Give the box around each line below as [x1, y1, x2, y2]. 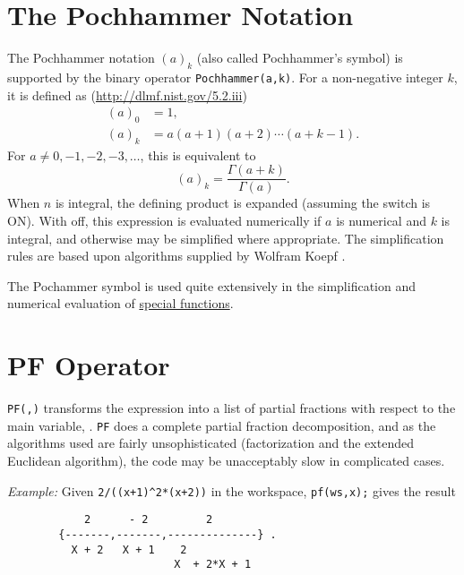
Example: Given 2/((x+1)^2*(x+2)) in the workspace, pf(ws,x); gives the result [7, 481, 456, 500]
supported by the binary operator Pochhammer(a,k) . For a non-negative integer [7, 67, 443, 86]
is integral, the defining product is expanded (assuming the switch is [55, 193, 431, 212]
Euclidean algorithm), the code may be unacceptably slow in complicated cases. [7, 451, 445, 470]
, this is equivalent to [140, 145, 256, 164]
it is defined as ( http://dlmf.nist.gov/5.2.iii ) [7, 85, 247, 104]
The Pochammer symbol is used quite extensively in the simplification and [7, 276, 416, 295]
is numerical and [336, 211, 426, 230]
